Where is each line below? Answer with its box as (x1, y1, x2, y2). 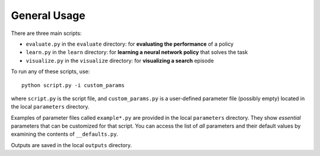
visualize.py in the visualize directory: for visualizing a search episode (25, 57, 215, 64)
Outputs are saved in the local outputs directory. (11, 141, 132, 148)
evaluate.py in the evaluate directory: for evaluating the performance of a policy (25, 40, 234, 47)
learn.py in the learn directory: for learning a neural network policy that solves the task (25, 49, 248, 56)
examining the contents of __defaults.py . (11, 130, 119, 138)
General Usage (11, 9, 86, 22)
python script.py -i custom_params (21, 82, 125, 88)
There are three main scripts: (11, 30, 82, 37)
